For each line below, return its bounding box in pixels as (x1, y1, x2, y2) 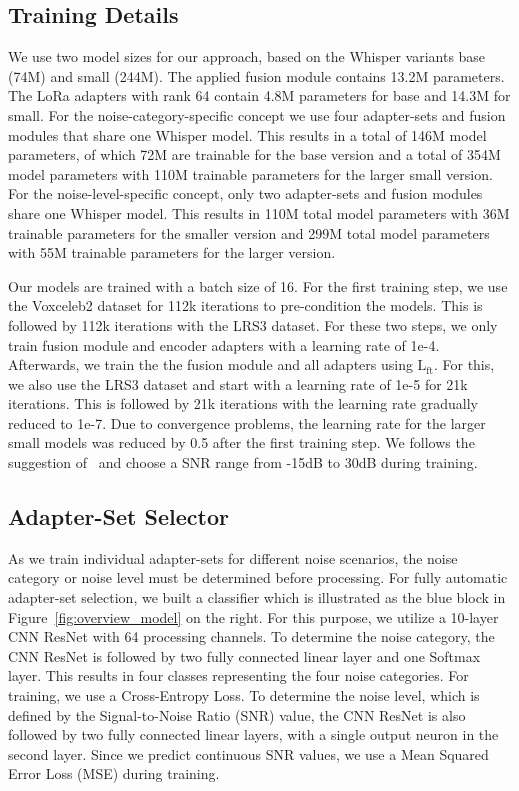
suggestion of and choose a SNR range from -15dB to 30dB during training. (8, 452, 478, 473)
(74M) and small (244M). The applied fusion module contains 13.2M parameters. (8, 65, 505, 86)
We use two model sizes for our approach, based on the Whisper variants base (8, 46, 486, 67)
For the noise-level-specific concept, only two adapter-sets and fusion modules (8, 183, 483, 204)
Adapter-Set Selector (8, 501, 229, 532)
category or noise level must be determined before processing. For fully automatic (8, 567, 508, 588)
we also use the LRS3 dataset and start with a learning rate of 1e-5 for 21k (8, 373, 468, 394)
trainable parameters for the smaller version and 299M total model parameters (8, 222, 490, 243)
